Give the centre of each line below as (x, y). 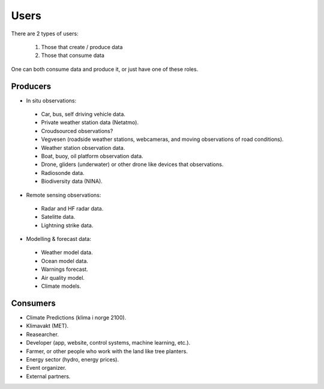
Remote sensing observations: (64, 195)
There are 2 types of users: (45, 34)
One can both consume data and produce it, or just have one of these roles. (105, 69)
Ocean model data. (64, 261)
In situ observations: (51, 100)
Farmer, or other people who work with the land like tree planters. (107, 351)
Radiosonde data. (63, 173)
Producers (31, 86)
